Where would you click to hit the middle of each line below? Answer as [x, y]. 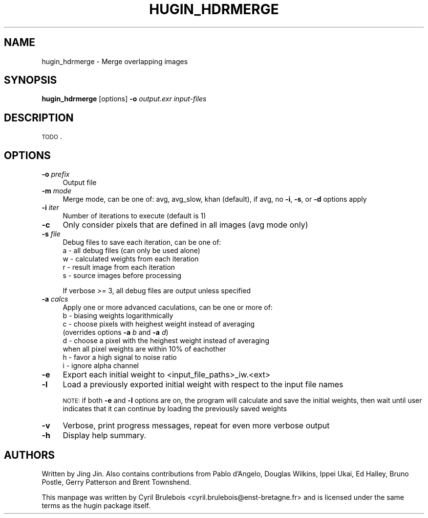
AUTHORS [30, 455]
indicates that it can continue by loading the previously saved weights [175, 409]
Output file [80, 183]
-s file [51, 234]
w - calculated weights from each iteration [131, 259]
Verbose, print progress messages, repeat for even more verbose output [196, 426]
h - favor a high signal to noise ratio [120, 357]
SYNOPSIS [31, 80]
